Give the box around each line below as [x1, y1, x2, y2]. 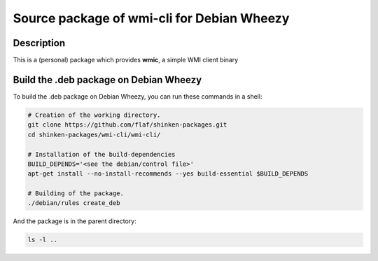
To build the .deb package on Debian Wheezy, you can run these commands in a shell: [13, 92, 262, 101]
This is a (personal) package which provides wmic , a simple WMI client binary [13, 56, 239, 64]
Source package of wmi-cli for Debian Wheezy [13, 10, 290, 26]
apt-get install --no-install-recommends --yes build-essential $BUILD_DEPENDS [27, 170, 309, 178]
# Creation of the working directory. [27, 111, 161, 119]
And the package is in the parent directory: [13, 217, 136, 225]
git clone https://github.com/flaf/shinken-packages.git [27, 121, 227, 129]
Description [13, 37, 66, 49]
